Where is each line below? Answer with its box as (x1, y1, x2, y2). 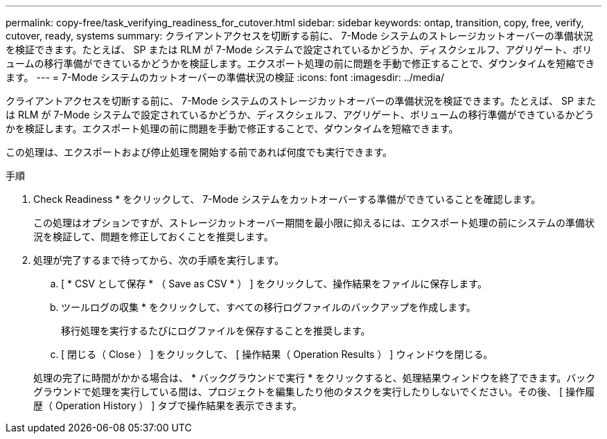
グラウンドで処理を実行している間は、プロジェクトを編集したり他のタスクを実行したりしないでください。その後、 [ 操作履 (33, 386, 595, 397)
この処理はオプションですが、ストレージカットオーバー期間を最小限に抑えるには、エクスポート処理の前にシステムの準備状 (33, 217, 595, 229)
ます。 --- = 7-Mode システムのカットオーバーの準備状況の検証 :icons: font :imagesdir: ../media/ (6, 71, 445, 83)
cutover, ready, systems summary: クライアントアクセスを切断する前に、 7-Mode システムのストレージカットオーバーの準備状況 (6, 30, 593, 42)
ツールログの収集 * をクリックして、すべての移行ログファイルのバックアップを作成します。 (61, 301, 476, 313)
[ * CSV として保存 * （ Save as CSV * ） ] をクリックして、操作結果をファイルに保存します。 (61, 278, 487, 289)
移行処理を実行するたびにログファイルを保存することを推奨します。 (61, 325, 371, 337)
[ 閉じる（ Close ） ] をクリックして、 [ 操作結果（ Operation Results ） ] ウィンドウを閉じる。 (61, 348, 493, 360)
